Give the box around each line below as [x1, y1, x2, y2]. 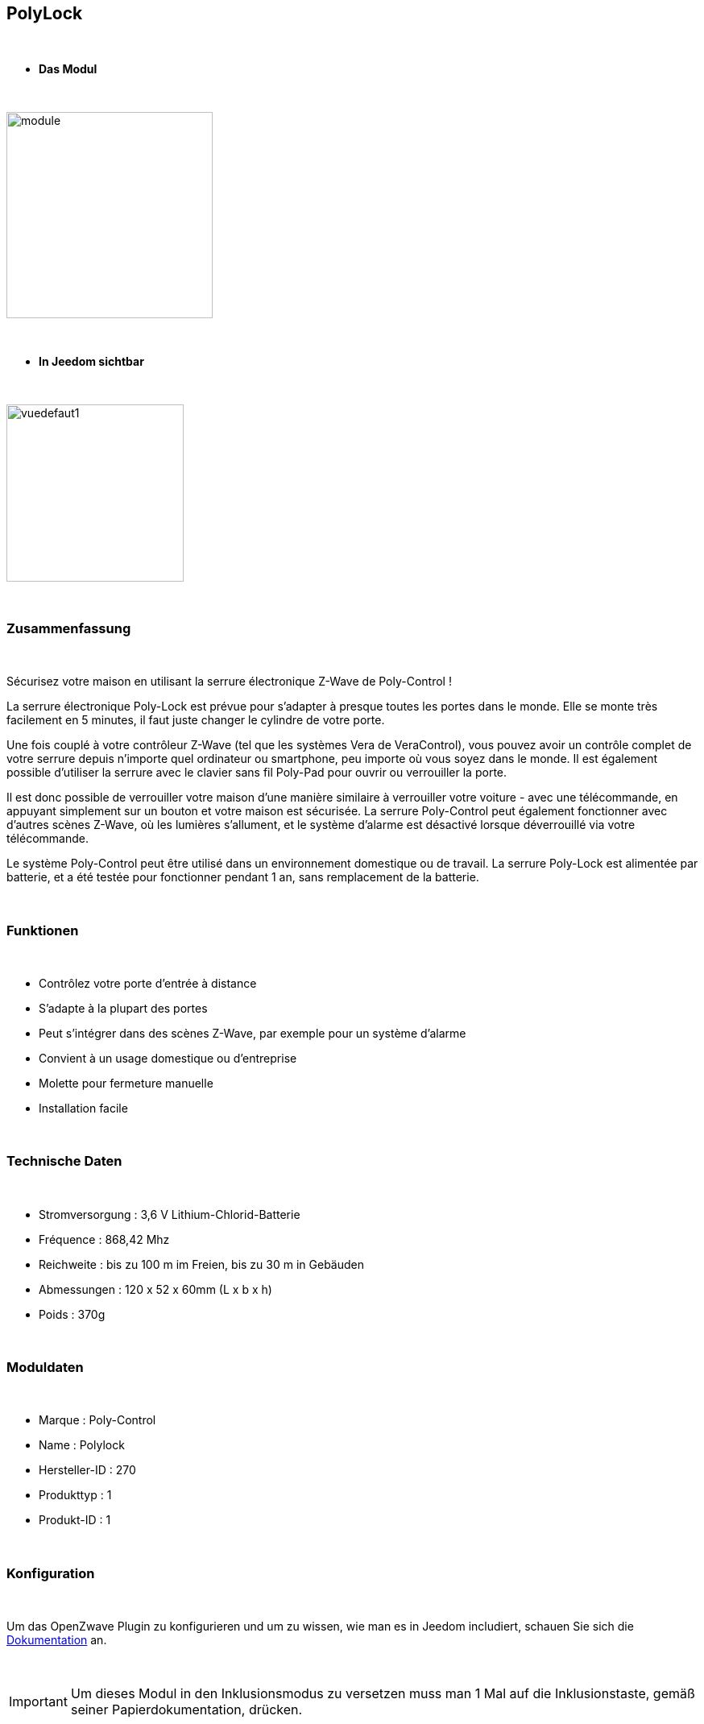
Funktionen [6, 922, 79, 939]
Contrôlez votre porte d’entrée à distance [39, 976, 257, 990]
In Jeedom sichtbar [39, 354, 144, 369]
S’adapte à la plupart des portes [39, 1001, 208, 1015]
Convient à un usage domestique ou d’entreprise [39, 1051, 297, 1065]
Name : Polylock [39, 1438, 125, 1453]
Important [9, 1693, 68, 1710]
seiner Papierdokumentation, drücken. [70, 1701, 303, 1718]
